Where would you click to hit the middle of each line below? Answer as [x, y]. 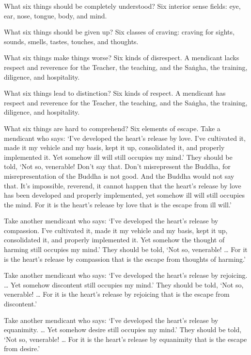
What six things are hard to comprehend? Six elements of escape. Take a [112, 128]
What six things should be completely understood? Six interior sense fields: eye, [122, 6]
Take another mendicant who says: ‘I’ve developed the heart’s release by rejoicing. [126, 275]
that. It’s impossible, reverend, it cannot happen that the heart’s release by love [123, 185]
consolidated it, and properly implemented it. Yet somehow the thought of [114, 240]
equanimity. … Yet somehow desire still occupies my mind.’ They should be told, [123, 330]
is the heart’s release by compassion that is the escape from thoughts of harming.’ [125, 259]
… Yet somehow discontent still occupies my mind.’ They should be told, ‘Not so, [124, 284]
